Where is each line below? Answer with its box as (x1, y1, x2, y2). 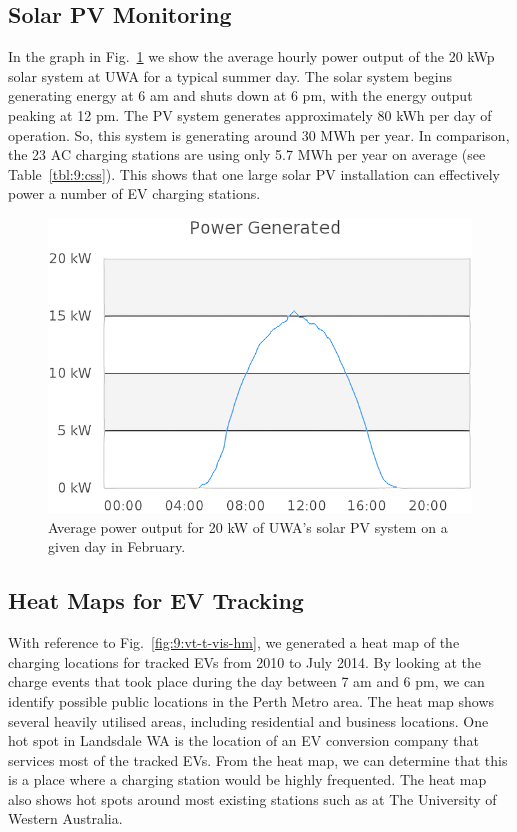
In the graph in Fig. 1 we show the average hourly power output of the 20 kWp (8, 46, 495, 67)
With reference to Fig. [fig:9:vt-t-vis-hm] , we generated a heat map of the (8, 632, 460, 653)
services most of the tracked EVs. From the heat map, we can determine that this (8, 749, 508, 770)
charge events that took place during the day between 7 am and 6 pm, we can (8, 671, 485, 692)
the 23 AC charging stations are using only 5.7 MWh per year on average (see (8, 144, 486, 165)
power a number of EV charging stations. (8, 183, 261, 204)
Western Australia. (8, 808, 123, 829)
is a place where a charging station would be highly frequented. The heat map (8, 769, 487, 790)
